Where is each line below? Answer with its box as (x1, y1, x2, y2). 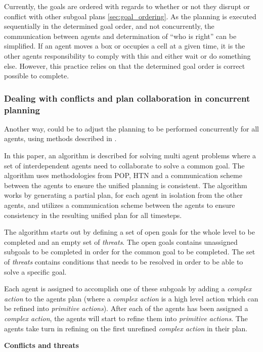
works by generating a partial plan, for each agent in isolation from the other (4, 190, 243, 200)
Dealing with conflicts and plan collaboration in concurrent (4, 92, 250, 104)
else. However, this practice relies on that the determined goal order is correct (4, 60, 245, 71)
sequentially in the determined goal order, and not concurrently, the (4, 21, 214, 31)
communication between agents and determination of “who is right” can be (4, 30, 237, 41)
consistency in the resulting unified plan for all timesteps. (4, 209, 182, 220)
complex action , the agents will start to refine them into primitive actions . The (4, 313, 248, 323)
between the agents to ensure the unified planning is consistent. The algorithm (4, 180, 247, 190)
